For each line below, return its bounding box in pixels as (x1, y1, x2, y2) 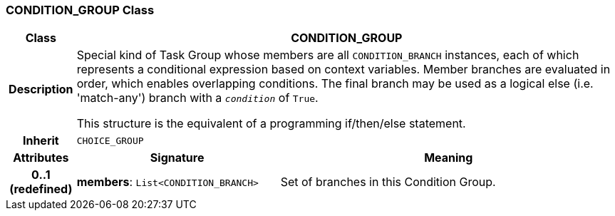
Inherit (22, 133, 59, 148)
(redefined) (9, 182, 73, 197)
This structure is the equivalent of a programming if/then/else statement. (76, 116, 466, 131)
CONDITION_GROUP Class (6, 3, 155, 17)
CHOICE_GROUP (76, 135, 144, 146)
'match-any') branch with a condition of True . (76, 91, 319, 106)
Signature (150, 150, 205, 165)
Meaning (424, 150, 473, 165)
